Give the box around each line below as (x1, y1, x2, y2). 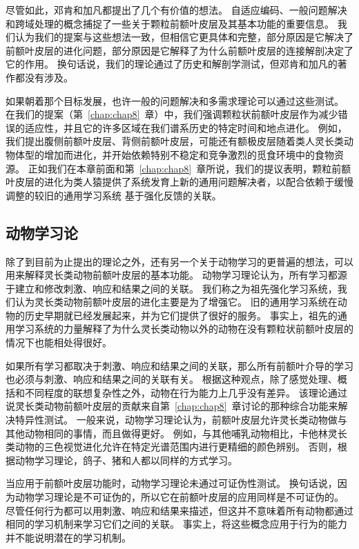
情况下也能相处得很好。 (6, 335, 112, 350)
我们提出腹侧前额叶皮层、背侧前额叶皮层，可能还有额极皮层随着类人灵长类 (6, 134, 344, 148)
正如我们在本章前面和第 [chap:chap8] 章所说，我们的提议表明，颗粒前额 (28, 161, 351, 175)
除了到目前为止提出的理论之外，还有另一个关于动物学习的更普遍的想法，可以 (6, 254, 353, 268)
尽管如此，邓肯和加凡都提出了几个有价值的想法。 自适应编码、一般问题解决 (6, 3, 347, 17)
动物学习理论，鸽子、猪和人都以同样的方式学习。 (14, 452, 237, 467)
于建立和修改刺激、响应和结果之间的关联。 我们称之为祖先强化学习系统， (6, 281, 338, 295)
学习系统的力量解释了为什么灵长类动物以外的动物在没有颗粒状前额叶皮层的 (14, 321, 353, 336)
